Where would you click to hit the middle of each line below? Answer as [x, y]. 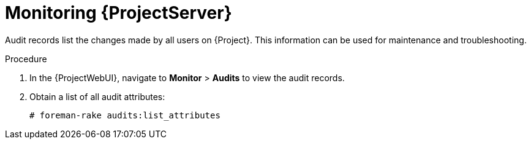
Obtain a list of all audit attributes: [97, 96]
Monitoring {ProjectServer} [119, 13]
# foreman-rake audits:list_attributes [125, 115]
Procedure [26, 59]
